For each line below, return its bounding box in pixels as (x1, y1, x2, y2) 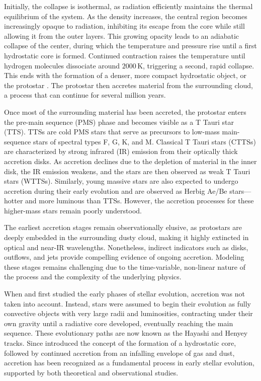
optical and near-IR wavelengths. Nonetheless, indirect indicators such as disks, (4, 242, 248, 252)
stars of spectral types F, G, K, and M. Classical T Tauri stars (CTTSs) (33, 136, 256, 146)
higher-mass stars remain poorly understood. (4, 205, 142, 215)
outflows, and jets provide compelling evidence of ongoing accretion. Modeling (4, 252, 244, 262)
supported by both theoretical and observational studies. (4, 367, 179, 377)
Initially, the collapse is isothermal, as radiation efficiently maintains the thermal (4, 1, 253, 11)
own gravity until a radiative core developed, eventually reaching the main (4, 318, 233, 328)
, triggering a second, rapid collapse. (143, 60, 254, 70)
